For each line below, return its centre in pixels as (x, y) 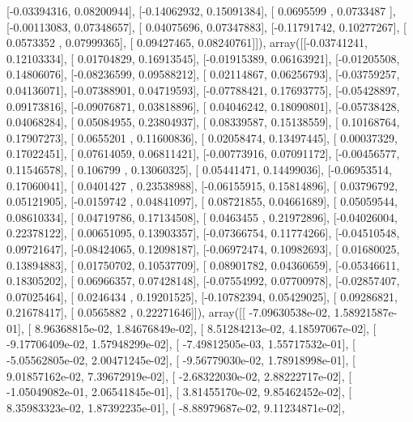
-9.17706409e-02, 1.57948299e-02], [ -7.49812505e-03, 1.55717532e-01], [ (181, 344)
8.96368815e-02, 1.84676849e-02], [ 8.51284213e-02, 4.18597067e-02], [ (205, 328)
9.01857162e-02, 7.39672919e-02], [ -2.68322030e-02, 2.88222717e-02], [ (179, 375)
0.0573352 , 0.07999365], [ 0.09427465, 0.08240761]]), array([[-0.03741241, (187, 43)
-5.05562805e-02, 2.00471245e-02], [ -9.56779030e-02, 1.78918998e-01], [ (181, 360)
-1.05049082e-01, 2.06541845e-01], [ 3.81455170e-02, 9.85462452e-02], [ (179, 392)
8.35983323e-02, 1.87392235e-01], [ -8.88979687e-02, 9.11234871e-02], (176, 407)
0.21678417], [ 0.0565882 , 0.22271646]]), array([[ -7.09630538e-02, (168, 312)
